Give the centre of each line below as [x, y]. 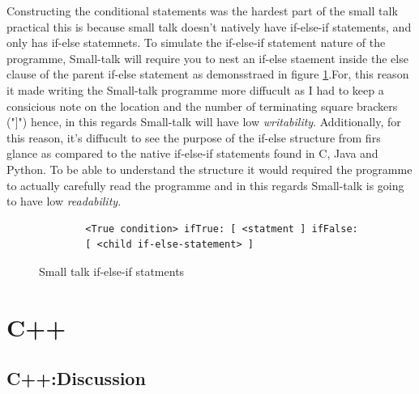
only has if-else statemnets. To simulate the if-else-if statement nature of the [196, 42]
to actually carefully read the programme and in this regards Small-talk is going [205, 185]
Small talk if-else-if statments [112, 271]
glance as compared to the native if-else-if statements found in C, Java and [192, 153]
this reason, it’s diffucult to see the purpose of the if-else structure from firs [194, 137]
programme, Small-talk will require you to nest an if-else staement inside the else [207, 58]
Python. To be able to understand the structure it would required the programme [209, 169]
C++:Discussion [76, 378]
